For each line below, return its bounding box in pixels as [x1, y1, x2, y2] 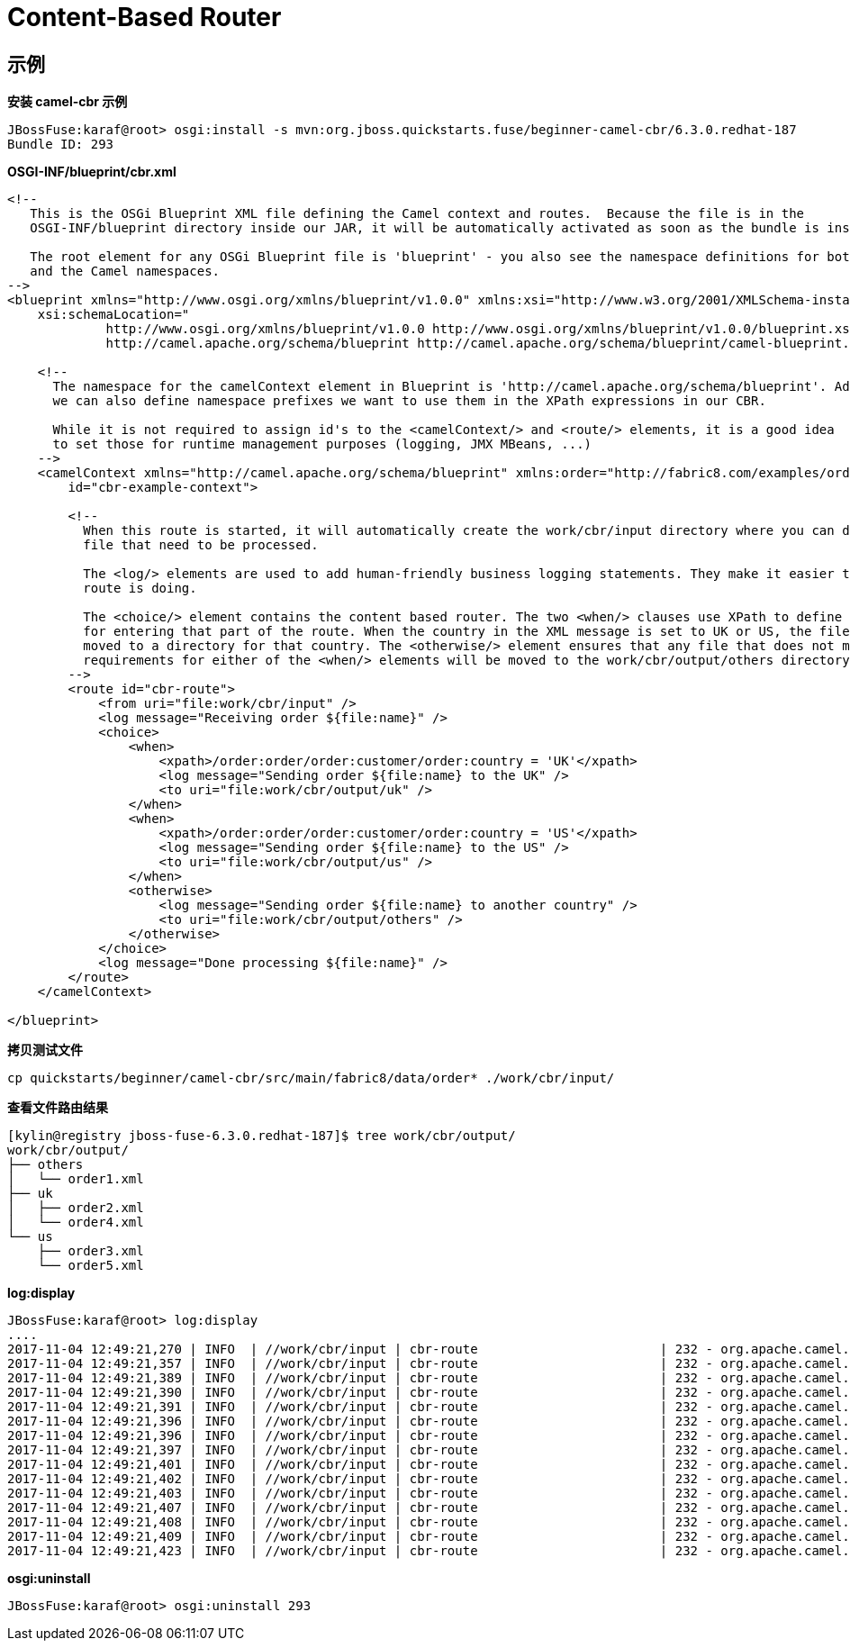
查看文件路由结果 [7, 1100, 108, 1116]
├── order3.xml [37, 1244, 144, 1259]
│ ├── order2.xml [7, 1200, 144, 1216]
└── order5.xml [37, 1258, 144, 1273]
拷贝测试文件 [7, 1042, 83, 1058]
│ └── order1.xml [7, 1172, 144, 1187]
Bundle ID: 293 [7, 137, 114, 152]
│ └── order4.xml [7, 1215, 144, 1230]
